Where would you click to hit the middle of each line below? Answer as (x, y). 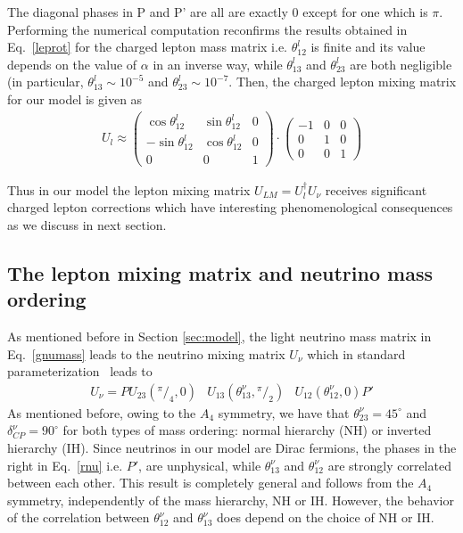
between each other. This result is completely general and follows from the (211, 483)
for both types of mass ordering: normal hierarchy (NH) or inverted (247, 430)
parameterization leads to (80, 371)
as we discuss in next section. (87, 224)
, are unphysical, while (200, 465)
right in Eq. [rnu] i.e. (65, 465)
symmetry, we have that (284, 412)
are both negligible (401, 64)
